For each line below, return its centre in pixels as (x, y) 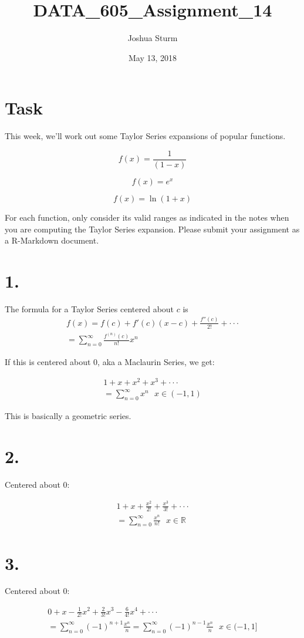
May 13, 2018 (153, 57)
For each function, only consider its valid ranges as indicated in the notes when (147, 217)
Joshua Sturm (153, 38)
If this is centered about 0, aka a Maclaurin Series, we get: (110, 362)
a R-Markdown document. (52, 240)
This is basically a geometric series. (68, 416)
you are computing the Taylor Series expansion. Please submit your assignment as (152, 229)
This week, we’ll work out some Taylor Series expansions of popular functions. (145, 136)
